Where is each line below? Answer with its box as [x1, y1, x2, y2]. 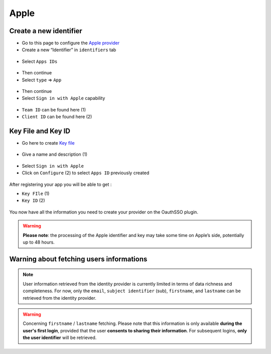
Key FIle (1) [22, 191, 50, 197]
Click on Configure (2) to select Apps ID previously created [22, 170, 150, 176]
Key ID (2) [22, 197, 45, 203]
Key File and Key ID [9, 127, 70, 135]
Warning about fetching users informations [9, 255, 148, 263]
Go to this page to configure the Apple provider [22, 40, 120, 46]
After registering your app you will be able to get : [9, 181, 112, 187]
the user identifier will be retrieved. [23, 334, 97, 341]
